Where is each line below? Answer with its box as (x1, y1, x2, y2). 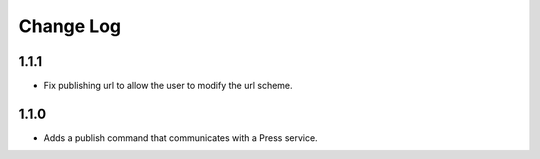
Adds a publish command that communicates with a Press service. (43, 131, 319, 144)
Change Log (18, 15, 122, 37)
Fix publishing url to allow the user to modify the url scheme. (43, 80, 294, 92)
